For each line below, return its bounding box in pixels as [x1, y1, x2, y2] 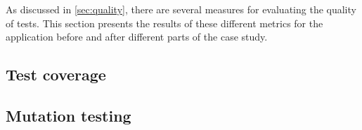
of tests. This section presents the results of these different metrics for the [6, 15, 323, 30]
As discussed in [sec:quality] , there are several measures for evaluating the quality [6, 2, 356, 16]
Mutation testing [6, 104, 131, 126]
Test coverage [6, 64, 106, 85]
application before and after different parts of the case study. [6, 29, 268, 44]
